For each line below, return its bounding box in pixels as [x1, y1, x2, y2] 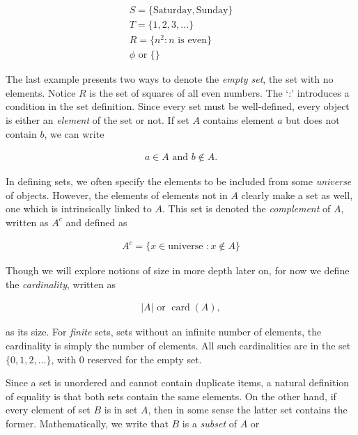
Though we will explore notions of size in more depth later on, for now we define [6, 263, 350, 278]
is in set [104, 402, 138, 417]
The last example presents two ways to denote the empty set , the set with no [6, 72, 334, 86]
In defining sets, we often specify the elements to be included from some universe [6, 174, 352, 189]
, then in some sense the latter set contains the [148, 402, 348, 417]
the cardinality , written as [6, 276, 116, 291]
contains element [203, 112, 274, 127]
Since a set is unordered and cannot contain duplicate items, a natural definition [6, 375, 350, 390]
